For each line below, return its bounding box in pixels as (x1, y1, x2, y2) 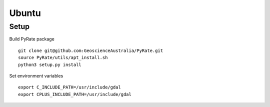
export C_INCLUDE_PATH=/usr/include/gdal (18, 84, 121, 90)
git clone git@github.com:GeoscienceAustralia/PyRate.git (18, 47, 163, 53)
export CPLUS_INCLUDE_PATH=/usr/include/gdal (18, 91, 132, 97)
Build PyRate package (9, 36, 54, 42)
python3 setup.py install (18, 61, 82, 67)
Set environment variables (9, 72, 63, 78)
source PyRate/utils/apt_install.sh (18, 55, 108, 60)
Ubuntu (9, 7, 41, 18)
